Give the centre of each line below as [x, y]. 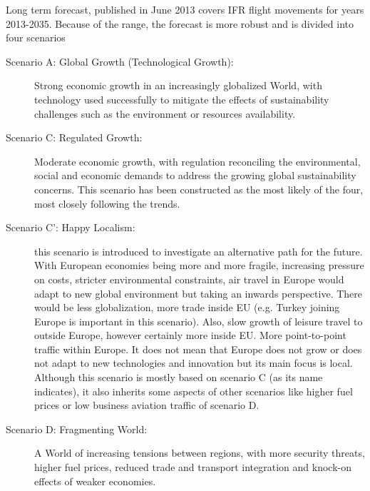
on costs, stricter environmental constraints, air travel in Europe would [189, 279]
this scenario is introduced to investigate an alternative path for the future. [199, 251]
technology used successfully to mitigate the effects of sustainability [182, 99]
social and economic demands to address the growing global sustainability [195, 175]
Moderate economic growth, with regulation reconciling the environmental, [197, 161]
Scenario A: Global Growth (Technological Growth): [120, 61]
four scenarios [36, 37]
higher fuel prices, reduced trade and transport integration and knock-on [193, 467]
